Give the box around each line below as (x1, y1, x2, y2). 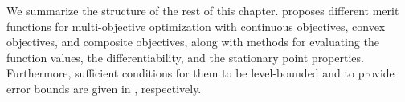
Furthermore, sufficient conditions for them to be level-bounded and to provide (6, 65, 395, 81)
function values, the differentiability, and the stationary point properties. (6, 49, 364, 65)
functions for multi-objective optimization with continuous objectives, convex (6, 18, 386, 34)
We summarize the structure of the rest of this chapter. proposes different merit (6, 2, 399, 18)
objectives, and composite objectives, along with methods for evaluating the (6, 33, 379, 50)
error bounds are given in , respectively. (6, 80, 202, 96)
